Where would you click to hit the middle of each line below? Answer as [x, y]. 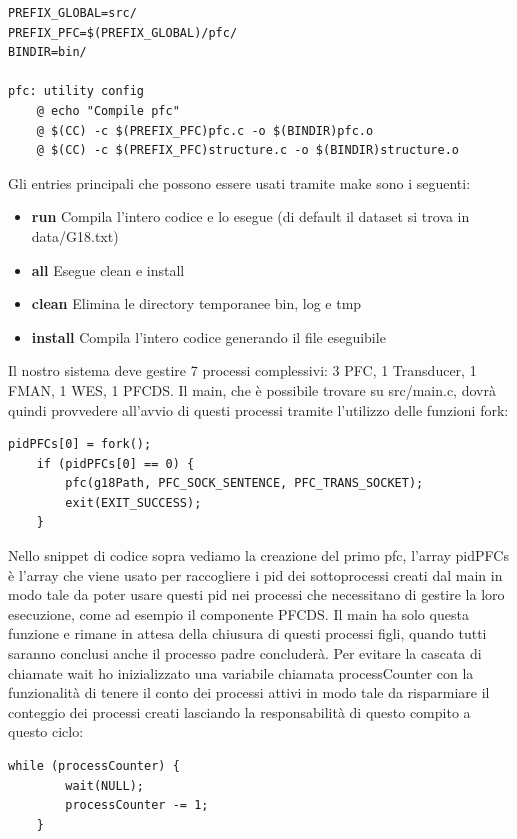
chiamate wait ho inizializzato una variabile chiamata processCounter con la [241, 672]
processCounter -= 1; [137, 805]
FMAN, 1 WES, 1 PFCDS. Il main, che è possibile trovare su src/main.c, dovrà [252, 389]
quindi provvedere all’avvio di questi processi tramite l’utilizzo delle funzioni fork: [258, 409]
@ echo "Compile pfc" [108, 110]
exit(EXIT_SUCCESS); [133, 502]
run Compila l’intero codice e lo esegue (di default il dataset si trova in [250, 216]
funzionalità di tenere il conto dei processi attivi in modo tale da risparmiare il [249, 692]
